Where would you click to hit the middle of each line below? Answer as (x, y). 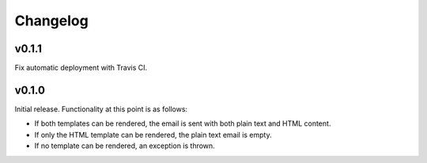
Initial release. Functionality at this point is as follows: (101, 109)
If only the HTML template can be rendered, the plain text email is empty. (153, 135)
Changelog (51, 21)
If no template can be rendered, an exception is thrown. (125, 146)
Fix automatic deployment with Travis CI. (81, 68)
